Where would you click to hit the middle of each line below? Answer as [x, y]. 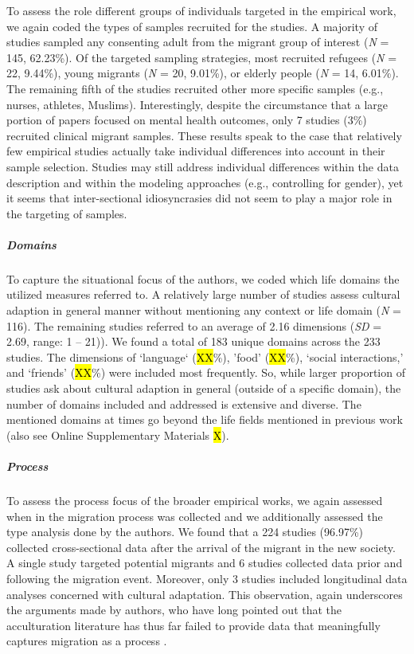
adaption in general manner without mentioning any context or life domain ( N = [204, 310]
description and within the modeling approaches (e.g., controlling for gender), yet [205, 182]
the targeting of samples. [67, 213]
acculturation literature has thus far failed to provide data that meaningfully [193, 625]
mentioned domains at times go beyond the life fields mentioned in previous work [205, 419]
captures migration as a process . [87, 641]
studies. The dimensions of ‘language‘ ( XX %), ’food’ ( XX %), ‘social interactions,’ [205, 356]
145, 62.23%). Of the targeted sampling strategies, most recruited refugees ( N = [202, 57]
